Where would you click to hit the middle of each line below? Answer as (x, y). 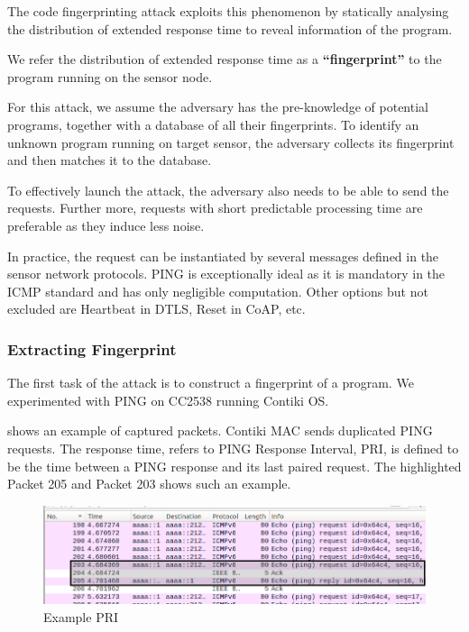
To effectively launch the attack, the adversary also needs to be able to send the (228, 190)
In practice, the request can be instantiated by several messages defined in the (223, 256)
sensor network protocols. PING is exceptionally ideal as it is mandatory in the (226, 274)
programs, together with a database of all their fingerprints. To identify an (213, 124)
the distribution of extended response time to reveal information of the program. (230, 28)
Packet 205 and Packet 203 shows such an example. (149, 484)
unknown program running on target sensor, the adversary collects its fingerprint (231, 142)
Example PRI (81, 616)
